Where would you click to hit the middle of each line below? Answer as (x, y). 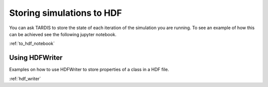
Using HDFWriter (36, 58)
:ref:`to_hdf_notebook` (32, 43)
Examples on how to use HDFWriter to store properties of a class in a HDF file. (89, 70)
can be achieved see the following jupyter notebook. (63, 34)
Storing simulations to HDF (66, 13)
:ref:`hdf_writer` (25, 79)
